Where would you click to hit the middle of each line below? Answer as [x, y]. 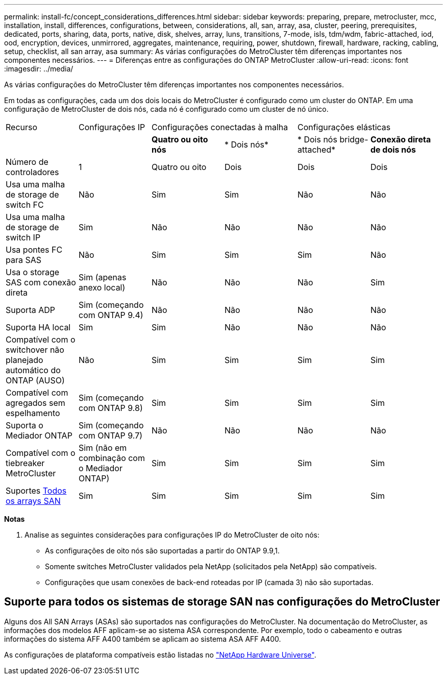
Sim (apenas [102, 277]
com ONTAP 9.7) [110, 435]
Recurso [22, 127]
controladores [32, 172]
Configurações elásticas [344, 127]
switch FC [25, 205]
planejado [24, 360]
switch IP [23, 237]
